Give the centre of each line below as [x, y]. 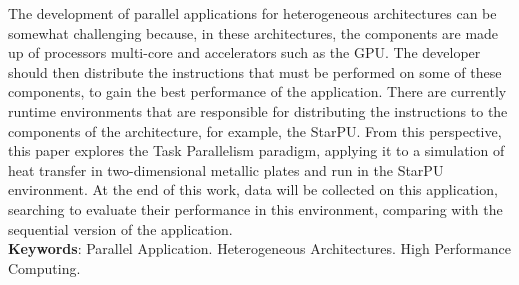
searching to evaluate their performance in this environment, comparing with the [255, 208]
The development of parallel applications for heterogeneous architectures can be [252, 13]
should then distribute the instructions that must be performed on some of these [255, 71]
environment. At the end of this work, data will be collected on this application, [253, 189]
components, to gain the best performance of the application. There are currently [257, 91]
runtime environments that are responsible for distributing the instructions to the [258, 110]
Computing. [44, 267]
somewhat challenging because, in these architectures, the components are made [253, 32]
